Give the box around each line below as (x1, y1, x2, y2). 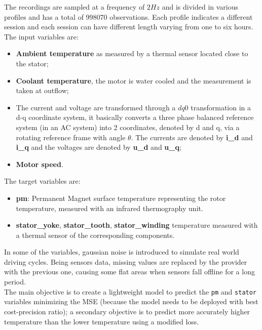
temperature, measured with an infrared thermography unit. (16, 202, 203, 213)
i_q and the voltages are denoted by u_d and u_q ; (16, 142, 181, 152)
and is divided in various (162, 2, 239, 12)
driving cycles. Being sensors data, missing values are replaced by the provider (4, 256, 247, 267)
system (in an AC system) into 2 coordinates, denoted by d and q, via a (16, 121, 240, 132)
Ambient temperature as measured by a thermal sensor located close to (16, 48, 248, 59)
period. (4, 276, 26, 287)
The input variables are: (4, 31, 79, 42)
